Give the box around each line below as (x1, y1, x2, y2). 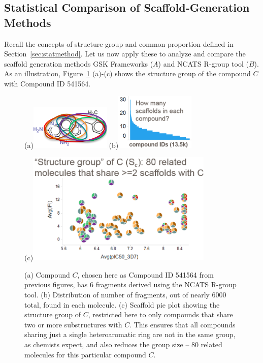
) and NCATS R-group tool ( (158, 58, 249, 69)
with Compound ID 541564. (4, 78, 91, 88)
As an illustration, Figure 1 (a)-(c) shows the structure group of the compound (4, 68, 251, 79)
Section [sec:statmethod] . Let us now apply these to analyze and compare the (4, 48, 246, 59)
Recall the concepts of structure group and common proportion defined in (4, 38, 234, 49)
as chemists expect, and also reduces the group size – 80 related (24, 339, 222, 349)
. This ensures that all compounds (129, 319, 236, 329)
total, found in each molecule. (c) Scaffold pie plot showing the (24, 299, 220, 310)
